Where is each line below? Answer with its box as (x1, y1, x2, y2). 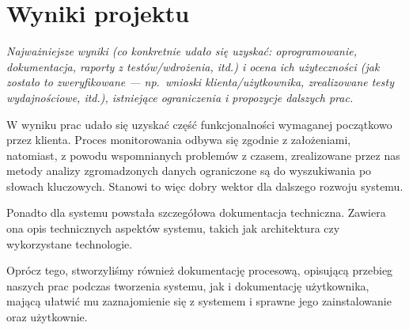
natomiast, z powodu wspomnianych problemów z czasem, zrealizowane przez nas (6, 146, 400, 163)
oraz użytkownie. (6, 309, 88, 325)
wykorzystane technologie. (6, 235, 133, 252)
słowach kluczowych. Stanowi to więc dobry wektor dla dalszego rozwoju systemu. (6, 177, 403, 194)
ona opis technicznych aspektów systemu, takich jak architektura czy (6, 220, 340, 237)
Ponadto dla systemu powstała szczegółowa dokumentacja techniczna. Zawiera (6, 204, 386, 221)
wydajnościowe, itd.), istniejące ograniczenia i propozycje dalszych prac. (6, 89, 354, 105)
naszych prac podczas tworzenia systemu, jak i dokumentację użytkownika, (6, 277, 369, 294)
